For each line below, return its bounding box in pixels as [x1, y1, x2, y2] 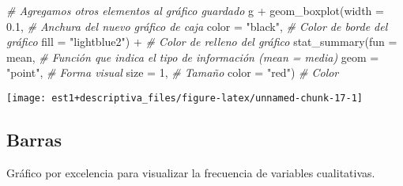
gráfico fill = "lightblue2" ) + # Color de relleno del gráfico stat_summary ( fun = [6, 33, 397, 50]
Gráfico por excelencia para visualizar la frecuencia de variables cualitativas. [6, 164, 375, 180]
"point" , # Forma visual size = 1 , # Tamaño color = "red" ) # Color [6, 64, 339, 81]
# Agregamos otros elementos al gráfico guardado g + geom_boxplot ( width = [6, 2, 384, 18]
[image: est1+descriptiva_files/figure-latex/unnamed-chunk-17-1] [6, 92, 363, 104]
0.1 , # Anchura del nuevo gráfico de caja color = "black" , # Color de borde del [6, 17, 388, 34]
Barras [6, 127, 62, 152]
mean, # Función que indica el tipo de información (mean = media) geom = [6, 48, 379, 65]
